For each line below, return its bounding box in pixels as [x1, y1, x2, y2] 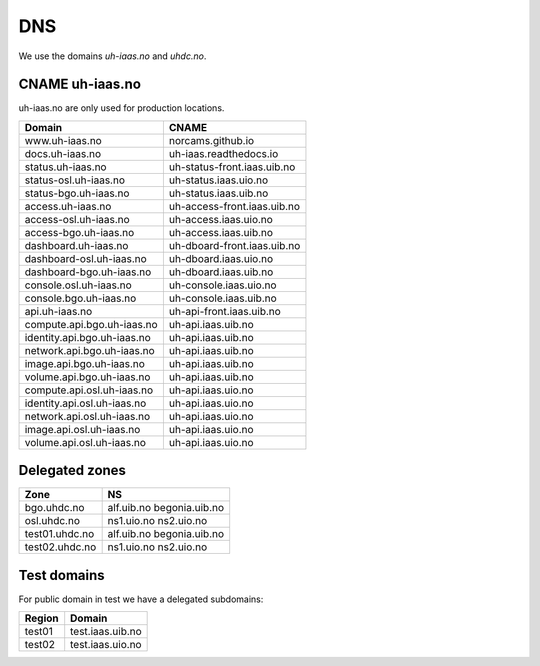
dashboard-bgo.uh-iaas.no [24, 265, 152, 279]
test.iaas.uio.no [70, 638, 142, 652]
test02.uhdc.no [24, 540, 97, 554]
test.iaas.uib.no [70, 625, 142, 639]
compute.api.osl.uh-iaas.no [24, 383, 154, 397]
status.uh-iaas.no [24, 160, 107, 174]
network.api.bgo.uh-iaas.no [24, 343, 155, 357]
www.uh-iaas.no [24, 133, 102, 147]
